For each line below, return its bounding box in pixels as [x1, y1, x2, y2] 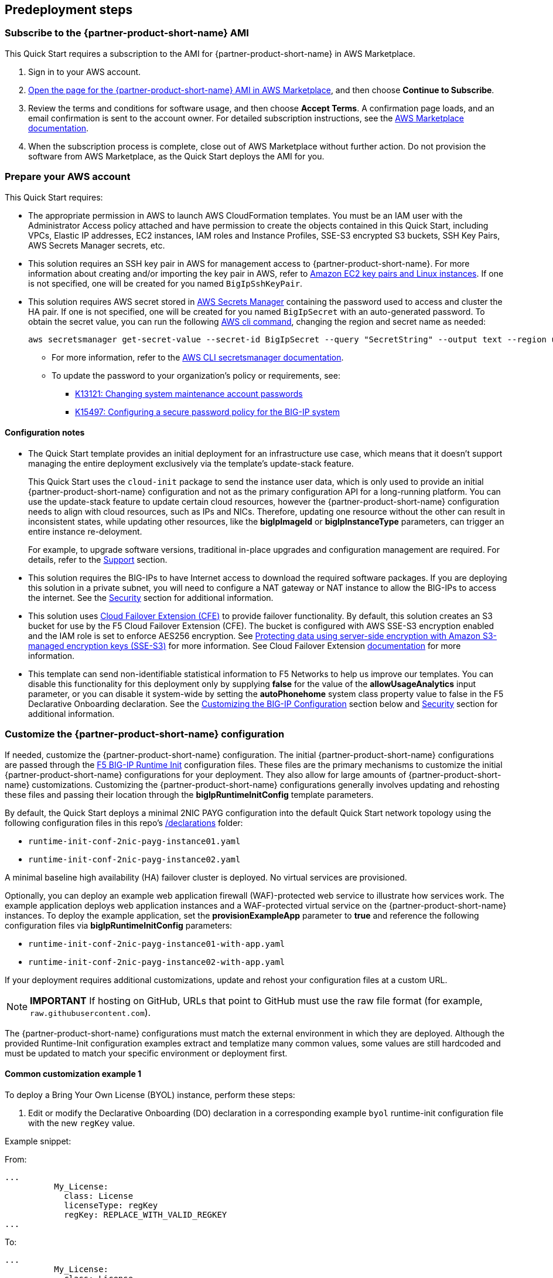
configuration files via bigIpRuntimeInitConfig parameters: [5, 920, 233, 930]
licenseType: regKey [64, 1200, 158, 1210]
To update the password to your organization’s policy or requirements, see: [52, 370, 340, 380]
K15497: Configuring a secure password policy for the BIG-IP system [75, 406, 340, 417]
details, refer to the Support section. [28, 554, 168, 565]
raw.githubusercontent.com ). [30, 1006, 151, 1018]
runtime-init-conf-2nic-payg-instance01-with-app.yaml [28, 939, 285, 949]
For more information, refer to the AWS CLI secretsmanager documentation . [52, 352, 344, 362]
